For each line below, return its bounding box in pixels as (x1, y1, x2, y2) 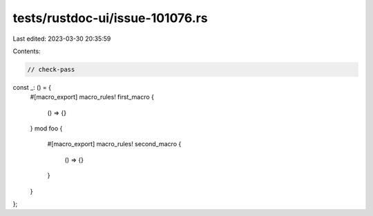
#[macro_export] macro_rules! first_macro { (30, 93, 155, 101)
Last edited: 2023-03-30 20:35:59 (12, 35, 111, 43)
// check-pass (27, 66, 75, 73)
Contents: (12, 47, 41, 55)
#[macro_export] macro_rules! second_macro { (47, 140, 182, 148)
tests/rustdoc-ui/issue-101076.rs (12, 10, 208, 26)
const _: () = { (12, 83, 52, 91)
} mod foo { (30, 124, 63, 132)
